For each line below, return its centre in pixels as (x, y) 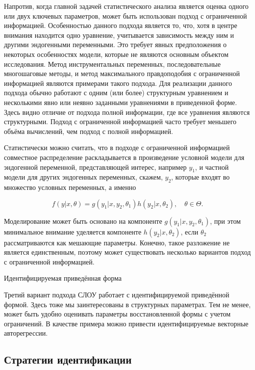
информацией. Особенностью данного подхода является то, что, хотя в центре (121, 25)
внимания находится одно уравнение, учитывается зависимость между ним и (119, 35)
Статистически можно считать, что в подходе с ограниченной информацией (117, 147)
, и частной (212, 167)
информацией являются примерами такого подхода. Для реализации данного (118, 83)
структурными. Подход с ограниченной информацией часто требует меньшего (120, 121)
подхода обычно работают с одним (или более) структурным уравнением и (116, 92)
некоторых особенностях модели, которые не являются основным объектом (116, 54)
